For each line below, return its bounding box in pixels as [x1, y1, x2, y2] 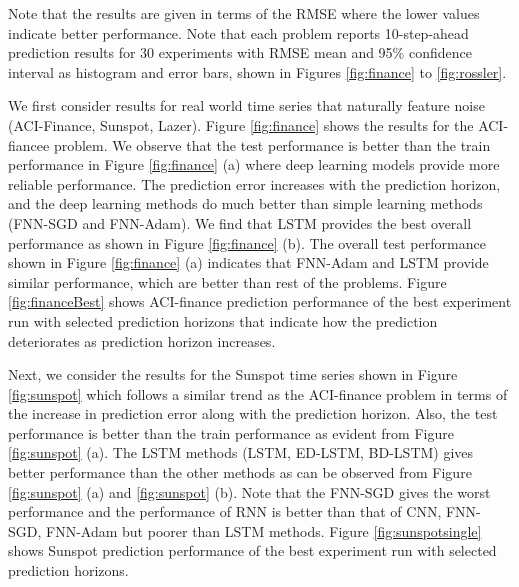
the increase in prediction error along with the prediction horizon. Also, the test [8, 403, 498, 424]
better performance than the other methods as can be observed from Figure [8, 462, 472, 483]
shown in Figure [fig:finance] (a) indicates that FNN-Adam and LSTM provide [8, 252, 489, 273]
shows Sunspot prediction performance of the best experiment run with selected [8, 540, 497, 561]
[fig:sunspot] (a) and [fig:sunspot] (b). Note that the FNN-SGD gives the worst [8, 481, 491, 502]
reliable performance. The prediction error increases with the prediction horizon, [8, 173, 501, 194]
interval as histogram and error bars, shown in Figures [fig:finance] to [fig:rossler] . [8, 61, 507, 82]
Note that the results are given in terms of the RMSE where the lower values [8, 3, 480, 23]
